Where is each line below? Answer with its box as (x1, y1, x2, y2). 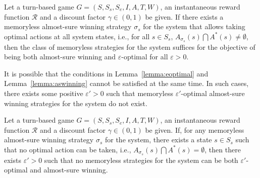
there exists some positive (4, 88, 83, 99)
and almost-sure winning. (30, 164, 108, 175)
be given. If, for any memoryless (145, 124, 244, 135)
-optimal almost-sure (181, 88, 245, 99)
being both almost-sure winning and (4, 51, 116, 62)
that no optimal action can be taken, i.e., (4, 144, 131, 154)
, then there (204, 144, 241, 154)
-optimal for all (121, 51, 168, 62)
